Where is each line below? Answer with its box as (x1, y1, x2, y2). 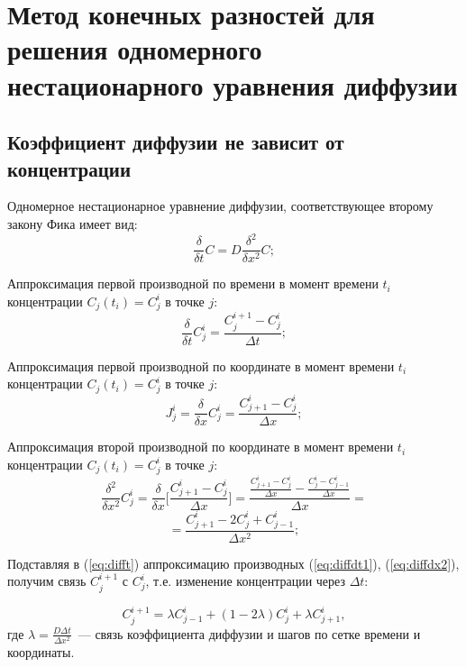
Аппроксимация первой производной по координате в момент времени (7, 356, 395, 375)
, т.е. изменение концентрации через (145, 571, 345, 590)
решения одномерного (7, 31, 262, 68)
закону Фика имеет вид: (7, 214, 138, 233)
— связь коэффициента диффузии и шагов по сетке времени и (78, 624, 421, 643)
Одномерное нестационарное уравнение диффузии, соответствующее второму (7, 196, 434, 215)
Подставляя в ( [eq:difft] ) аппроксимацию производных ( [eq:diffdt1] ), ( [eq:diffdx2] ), (7, 553, 460, 572)
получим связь (7, 571, 87, 590)
